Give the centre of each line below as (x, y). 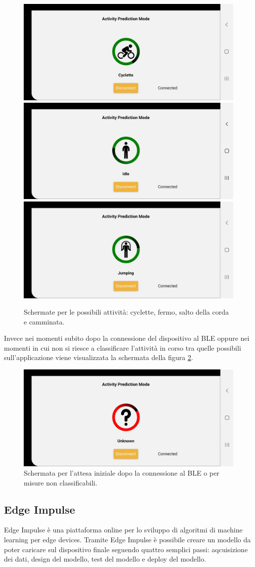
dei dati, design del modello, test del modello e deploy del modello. (105, 559)
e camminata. (44, 321)
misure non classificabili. (61, 482)
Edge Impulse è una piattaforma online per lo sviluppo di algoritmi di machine (123, 530)
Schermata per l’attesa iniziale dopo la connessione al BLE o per (122, 473)
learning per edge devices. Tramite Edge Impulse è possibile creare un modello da (127, 540)
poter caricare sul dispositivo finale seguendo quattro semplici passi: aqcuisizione (126, 549)
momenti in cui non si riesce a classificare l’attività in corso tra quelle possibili (123, 347)
